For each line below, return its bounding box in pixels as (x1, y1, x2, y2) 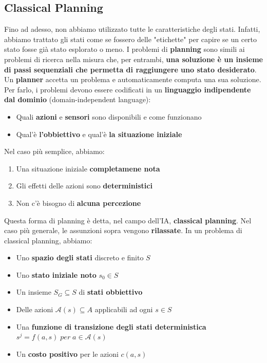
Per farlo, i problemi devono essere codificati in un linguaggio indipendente (4, 84, 251, 94)
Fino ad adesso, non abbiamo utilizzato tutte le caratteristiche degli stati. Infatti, (4, 24, 260, 34)
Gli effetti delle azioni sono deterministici (16, 180, 152, 191)
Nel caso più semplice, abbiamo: (4, 146, 105, 157)
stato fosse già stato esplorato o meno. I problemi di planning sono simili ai (4, 44, 245, 54)
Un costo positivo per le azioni (16, 348, 119, 359)
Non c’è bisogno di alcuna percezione (16, 197, 141, 208)
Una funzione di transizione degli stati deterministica (16, 321, 206, 332)
